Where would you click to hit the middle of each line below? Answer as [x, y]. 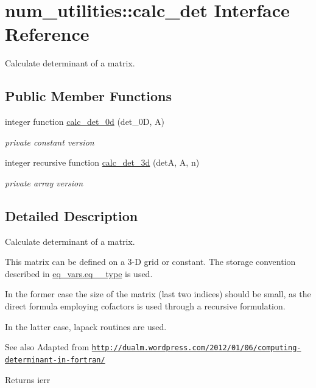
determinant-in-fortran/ [55, 360]
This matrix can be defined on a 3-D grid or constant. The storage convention [150, 262]
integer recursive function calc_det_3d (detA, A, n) [102, 162]
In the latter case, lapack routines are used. [86, 326]
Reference [47, 34]
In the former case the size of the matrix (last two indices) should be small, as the [158, 294]
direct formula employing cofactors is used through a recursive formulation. [145, 306]
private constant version [50, 142]
